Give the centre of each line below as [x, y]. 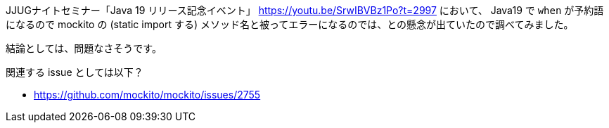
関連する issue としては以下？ [75, 72]
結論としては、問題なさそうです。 [84, 48]
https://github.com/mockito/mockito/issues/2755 [147, 95]
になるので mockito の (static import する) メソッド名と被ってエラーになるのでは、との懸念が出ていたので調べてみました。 [290, 24]
